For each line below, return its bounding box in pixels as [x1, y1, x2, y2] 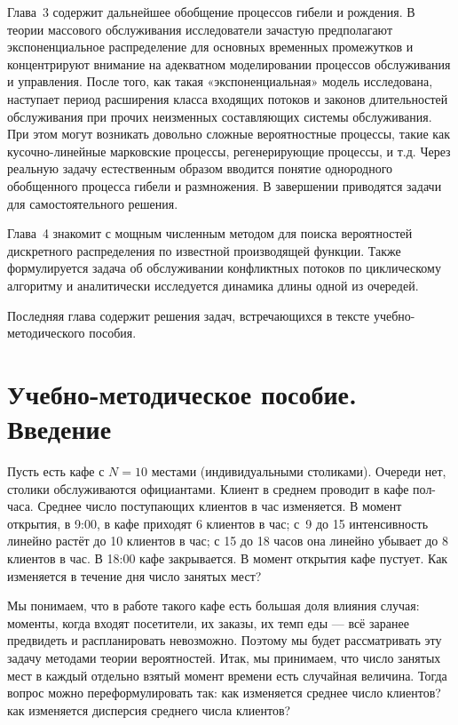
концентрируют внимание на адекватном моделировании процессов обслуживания [7, 54, 451, 73]
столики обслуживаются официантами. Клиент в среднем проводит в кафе [7, 479, 409, 498]
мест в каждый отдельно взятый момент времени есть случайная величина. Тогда [7, 665, 447, 684]
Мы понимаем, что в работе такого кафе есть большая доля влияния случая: [7, 596, 420, 615]
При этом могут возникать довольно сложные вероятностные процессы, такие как [7, 124, 450, 143]
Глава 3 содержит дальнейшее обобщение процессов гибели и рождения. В [7, 3, 415, 20]
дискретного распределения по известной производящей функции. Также [7, 241, 401, 259]
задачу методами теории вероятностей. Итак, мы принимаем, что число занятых [7, 648, 441, 666]
